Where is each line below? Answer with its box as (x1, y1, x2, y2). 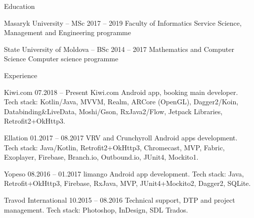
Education (4, 1, 35, 11)
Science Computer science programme (4, 53, 119, 64)
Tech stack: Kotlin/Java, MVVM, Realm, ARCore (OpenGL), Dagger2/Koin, (4, 96, 239, 107)
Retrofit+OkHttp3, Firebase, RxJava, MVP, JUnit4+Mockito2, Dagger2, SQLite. (4, 178, 251, 188)
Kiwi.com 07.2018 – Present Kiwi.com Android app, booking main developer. (4, 87, 238, 97)
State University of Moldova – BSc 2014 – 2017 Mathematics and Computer (4, 44, 234, 54)
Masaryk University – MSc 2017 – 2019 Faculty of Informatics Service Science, (4, 17, 242, 28)
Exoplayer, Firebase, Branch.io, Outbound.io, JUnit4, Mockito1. (4, 152, 199, 162)
